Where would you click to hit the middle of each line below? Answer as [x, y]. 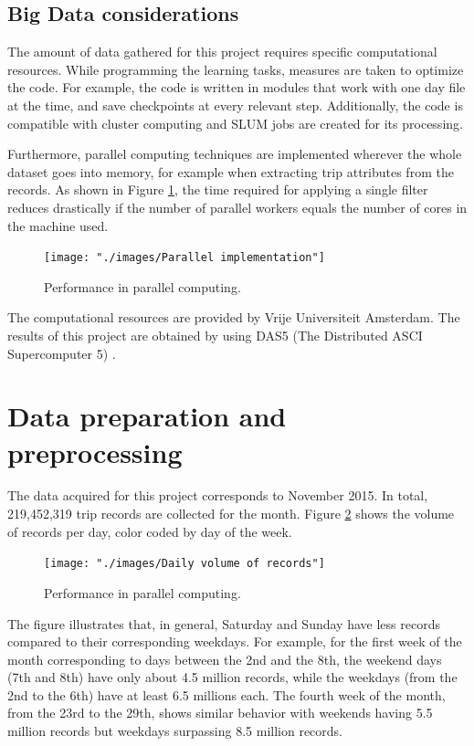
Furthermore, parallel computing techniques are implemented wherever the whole [235, 154]
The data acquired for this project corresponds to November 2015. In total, [218, 495]
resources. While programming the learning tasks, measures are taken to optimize [236, 69]
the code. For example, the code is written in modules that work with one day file [237, 87]
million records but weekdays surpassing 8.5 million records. [175, 731]
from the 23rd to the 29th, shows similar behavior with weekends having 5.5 [220, 713]
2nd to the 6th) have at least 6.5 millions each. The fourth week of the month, [226, 694]
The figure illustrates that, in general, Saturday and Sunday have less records [224, 623]
